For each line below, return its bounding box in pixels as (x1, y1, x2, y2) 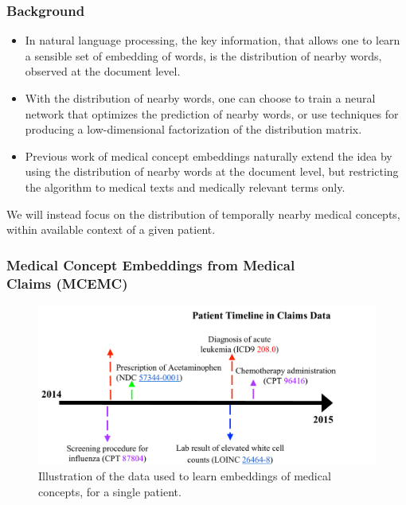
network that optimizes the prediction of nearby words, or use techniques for (25, 105, 399, 122)
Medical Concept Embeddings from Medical (6, 254, 295, 274)
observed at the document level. (25, 63, 181, 80)
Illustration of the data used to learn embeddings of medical (38, 468, 331, 484)
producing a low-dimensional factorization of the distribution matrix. (25, 121, 362, 138)
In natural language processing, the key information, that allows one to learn (25, 32, 400, 49)
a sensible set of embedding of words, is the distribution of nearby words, (25, 47, 382, 64)
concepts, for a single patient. (38, 483, 182, 499)
